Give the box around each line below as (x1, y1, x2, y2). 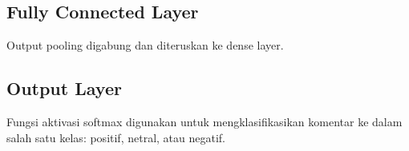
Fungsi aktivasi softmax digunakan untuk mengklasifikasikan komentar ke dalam (6, 113, 403, 129)
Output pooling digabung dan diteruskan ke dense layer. (6, 37, 284, 54)
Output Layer (6, 76, 122, 101)
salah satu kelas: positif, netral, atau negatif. (6, 129, 225, 145)
